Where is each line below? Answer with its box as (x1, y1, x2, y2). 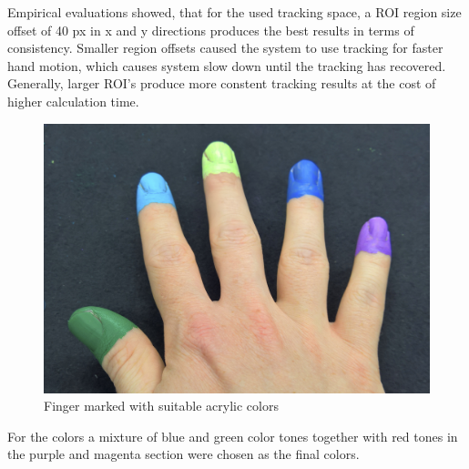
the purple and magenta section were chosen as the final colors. (7, 444, 360, 464)
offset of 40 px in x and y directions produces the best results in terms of (7, 20, 414, 39)
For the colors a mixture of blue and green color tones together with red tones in (7, 426, 458, 445)
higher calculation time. (7, 91, 139, 110)
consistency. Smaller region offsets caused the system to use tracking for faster (7, 38, 444, 57)
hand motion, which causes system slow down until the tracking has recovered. (7, 56, 446, 75)
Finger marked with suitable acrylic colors (44, 396, 279, 415)
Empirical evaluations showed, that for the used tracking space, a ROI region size (7, 3, 462, 21)
